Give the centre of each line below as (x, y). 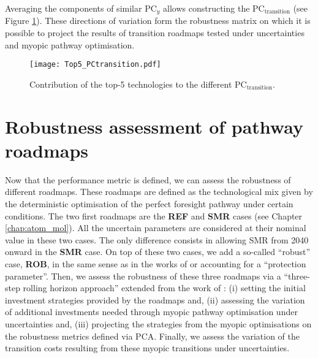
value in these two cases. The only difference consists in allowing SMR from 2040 (157, 239)
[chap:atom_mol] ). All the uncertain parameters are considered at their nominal (156, 228)
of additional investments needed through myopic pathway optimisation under (151, 312)
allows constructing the (206, 8)
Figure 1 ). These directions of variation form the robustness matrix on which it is (158, 21)
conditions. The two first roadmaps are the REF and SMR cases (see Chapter (154, 215)
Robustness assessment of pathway (154, 126)
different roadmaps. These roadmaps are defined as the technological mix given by (159, 192)
